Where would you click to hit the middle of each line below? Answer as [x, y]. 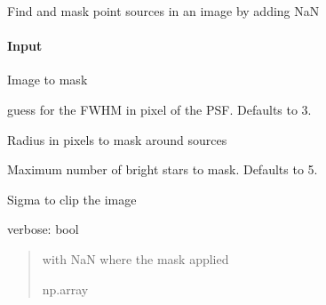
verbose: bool [43, 229]
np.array [65, 289]
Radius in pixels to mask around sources [117, 139]
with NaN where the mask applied [135, 258]
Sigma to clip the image [72, 199]
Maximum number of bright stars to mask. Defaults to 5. [163, 169]
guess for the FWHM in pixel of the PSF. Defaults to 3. [159, 109]
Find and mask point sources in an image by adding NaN [163, 11]
